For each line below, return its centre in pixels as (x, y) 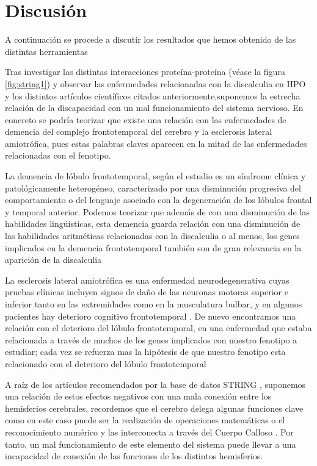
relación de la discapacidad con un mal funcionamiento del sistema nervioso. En (154, 108)
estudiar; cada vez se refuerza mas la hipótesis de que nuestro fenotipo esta (145, 352)
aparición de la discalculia (53, 260)
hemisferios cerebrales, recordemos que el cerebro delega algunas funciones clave (154, 408)
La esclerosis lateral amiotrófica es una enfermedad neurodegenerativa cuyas (147, 280)
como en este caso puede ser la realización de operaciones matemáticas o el (145, 420)
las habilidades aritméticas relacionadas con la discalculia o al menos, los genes (152, 236)
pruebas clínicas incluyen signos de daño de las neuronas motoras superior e (147, 292)
